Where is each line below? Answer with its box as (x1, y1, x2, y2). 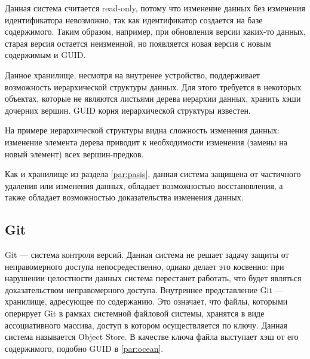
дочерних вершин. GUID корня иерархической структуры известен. (5, 104, 251, 116)
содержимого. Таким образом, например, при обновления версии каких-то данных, (5, 25, 306, 38)
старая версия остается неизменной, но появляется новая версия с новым (5, 36, 271, 49)
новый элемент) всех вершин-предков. (5, 147, 144, 160)
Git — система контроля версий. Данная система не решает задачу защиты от (5, 248, 289, 261)
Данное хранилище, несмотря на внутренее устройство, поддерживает (5, 68, 260, 81)
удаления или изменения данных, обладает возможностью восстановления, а (5, 179, 283, 191)
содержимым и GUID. (5, 48, 86, 61)
